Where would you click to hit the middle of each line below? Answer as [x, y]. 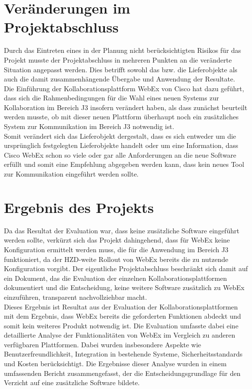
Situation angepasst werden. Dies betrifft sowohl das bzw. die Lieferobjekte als [121, 69]
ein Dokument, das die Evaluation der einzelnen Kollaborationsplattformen [116, 278]
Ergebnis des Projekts [79, 207]
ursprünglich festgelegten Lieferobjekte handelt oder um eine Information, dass [121, 145]
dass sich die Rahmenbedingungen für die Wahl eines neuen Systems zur [111, 98]
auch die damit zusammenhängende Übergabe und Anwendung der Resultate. [120, 79]
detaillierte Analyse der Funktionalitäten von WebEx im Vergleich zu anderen [120, 335]
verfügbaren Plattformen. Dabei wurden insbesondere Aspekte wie [103, 344]
